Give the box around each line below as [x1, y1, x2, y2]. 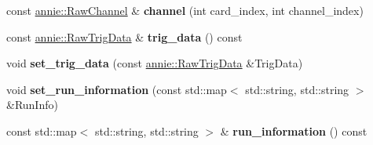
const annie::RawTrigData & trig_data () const [6, 28, 243, 45]
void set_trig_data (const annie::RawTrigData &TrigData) [6, 55, 303, 71]
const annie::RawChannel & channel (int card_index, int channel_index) [6, 2, 364, 18]
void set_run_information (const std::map [6, 81, 227, 97]
